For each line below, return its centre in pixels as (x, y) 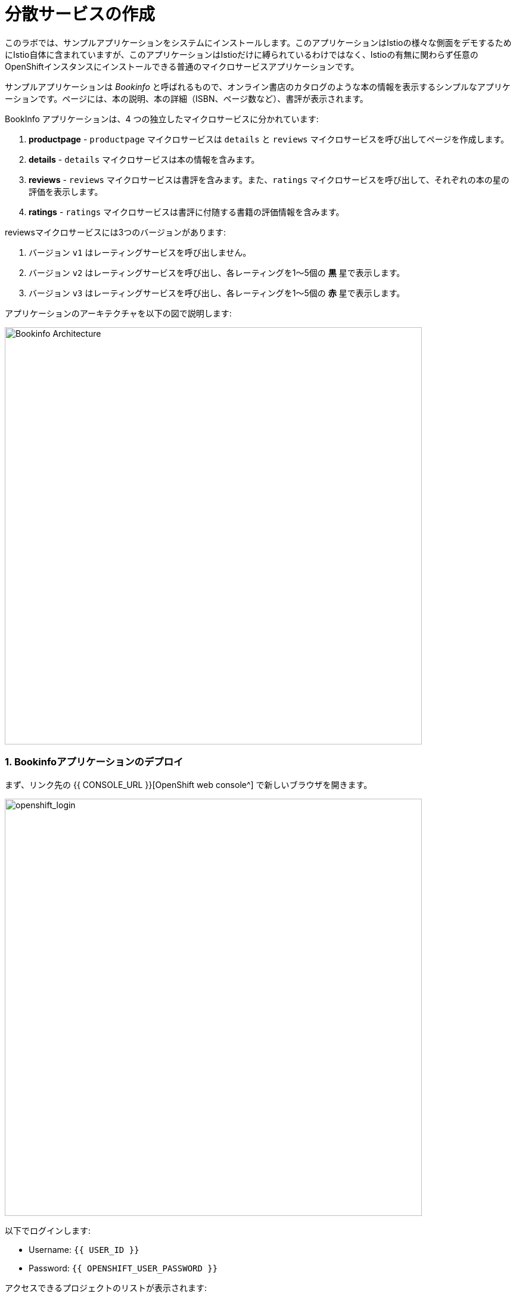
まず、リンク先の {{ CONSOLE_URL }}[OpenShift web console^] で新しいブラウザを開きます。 (189, 784)
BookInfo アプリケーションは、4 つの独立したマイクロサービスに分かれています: (162, 119)
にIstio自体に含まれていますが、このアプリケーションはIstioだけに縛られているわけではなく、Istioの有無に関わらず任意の (242, 54)
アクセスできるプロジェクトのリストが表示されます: (106, 1287)
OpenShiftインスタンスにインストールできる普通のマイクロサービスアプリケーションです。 (182, 66)
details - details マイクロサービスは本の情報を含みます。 (144, 159)
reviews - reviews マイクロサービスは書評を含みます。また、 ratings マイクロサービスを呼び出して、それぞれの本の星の (269, 179)
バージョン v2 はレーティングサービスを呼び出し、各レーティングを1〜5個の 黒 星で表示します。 (217, 272)
